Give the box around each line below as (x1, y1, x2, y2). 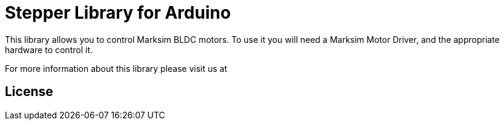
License (5, 84, 53, 100)
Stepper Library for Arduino (5, 2, 231, 23)
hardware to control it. (5, 44, 93, 55)
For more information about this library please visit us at (5, 63, 227, 74)
